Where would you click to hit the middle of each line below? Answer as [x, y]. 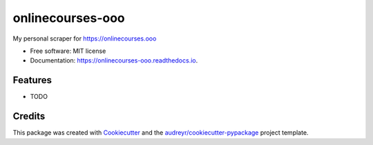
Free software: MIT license [68, 51]
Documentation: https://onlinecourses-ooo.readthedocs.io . [114, 60]
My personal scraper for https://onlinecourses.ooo [85, 38]
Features [32, 80]
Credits [29, 116]
